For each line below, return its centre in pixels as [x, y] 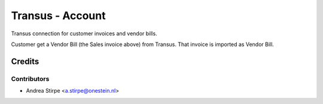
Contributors [30, 79]
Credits [25, 61]
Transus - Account [58, 16]
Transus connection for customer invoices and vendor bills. [84, 33]
